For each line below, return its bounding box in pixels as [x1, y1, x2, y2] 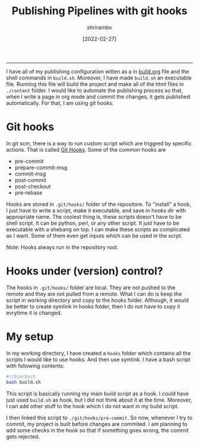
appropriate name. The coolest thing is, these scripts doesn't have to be [6, 213, 182, 220]
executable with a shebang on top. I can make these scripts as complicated [6, 225, 190, 232]
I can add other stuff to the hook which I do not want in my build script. [6, 402, 179, 410]
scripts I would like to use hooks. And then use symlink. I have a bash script [6, 356, 191, 363]
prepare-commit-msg [14, 164, 68, 171]
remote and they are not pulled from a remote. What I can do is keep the [6, 290, 182, 297]
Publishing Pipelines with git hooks [11, 4, 188, 18]
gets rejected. [6, 433, 40, 440]
